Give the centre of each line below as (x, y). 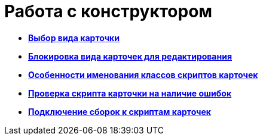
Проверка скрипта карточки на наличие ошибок (130, 93)
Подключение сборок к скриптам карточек (120, 111)
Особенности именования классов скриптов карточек (143, 74)
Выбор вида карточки (74, 38)
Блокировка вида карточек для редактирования (130, 56)
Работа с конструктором (108, 11)
